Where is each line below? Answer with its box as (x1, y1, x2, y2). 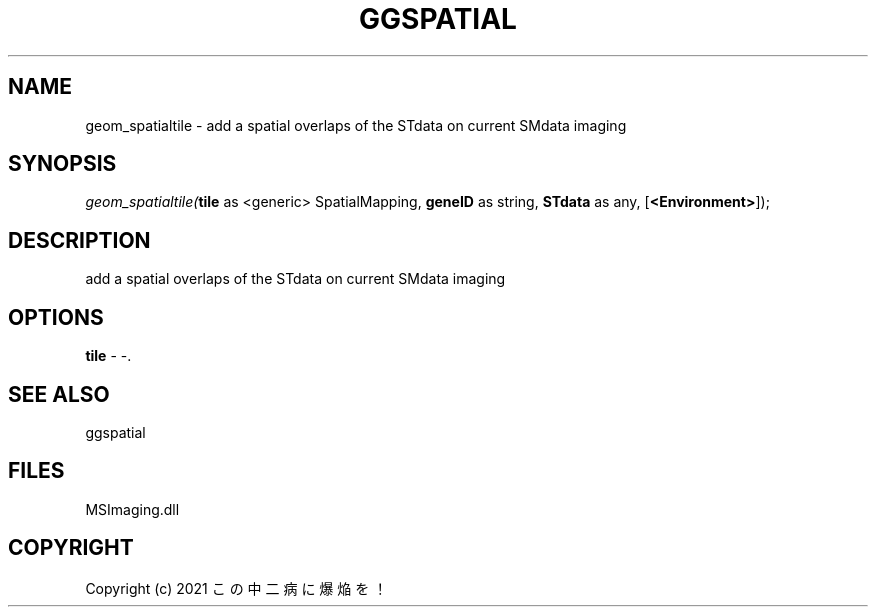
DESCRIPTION (8, 227, 151, 253)
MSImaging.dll (85, 500, 180, 518)
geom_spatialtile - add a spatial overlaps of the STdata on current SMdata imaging (85, 116, 627, 134)
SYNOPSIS (8, 151, 117, 177)
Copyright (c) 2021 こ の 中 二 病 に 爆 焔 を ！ (85, 579, 388, 597)
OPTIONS (8, 304, 104, 330)
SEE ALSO (8, 381, 110, 407)
